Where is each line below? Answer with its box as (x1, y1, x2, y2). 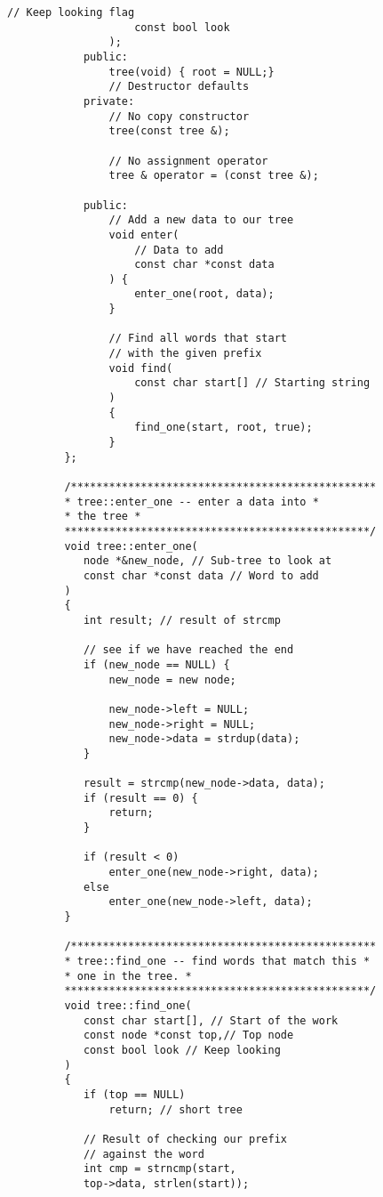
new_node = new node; (108, 673, 236, 686)
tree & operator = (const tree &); (108, 169, 319, 182)
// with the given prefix (108, 347, 262, 360)
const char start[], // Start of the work (83, 1014, 339, 1027)
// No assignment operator (108, 154, 268, 167)
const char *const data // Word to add (83, 569, 319, 582)
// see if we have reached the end (83, 643, 294, 657)
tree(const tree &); (108, 125, 230, 138)
